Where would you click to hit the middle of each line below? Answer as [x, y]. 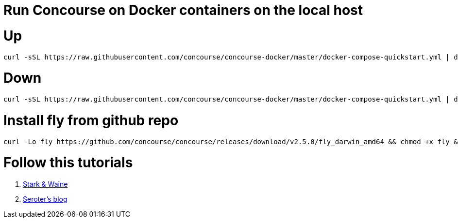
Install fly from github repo [91, 120]
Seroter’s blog [45, 199]
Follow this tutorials [68, 163]
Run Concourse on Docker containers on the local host [183, 10]
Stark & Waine [45, 184]
